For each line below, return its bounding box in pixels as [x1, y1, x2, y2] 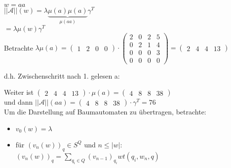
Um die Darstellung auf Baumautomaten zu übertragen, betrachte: [4, 107, 206, 117]
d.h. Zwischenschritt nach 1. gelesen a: [4, 70, 120, 81]
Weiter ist [4, 87, 34, 97]
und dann [4, 97, 33, 107]
